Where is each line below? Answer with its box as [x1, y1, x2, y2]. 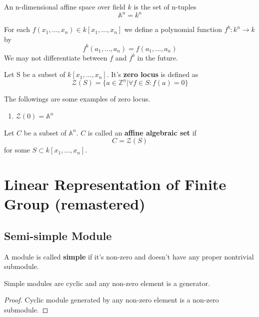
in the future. [137, 52, 178, 62]
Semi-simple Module [4, 227, 112, 243]
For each [4, 24, 30, 34]
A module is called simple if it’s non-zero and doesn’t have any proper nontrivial [4, 251, 254, 261]
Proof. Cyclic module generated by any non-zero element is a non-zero [4, 294, 219, 305]
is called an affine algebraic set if [87, 127, 196, 137]
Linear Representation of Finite [4, 174, 226, 194]
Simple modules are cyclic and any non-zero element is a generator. [4, 277, 210, 288]
